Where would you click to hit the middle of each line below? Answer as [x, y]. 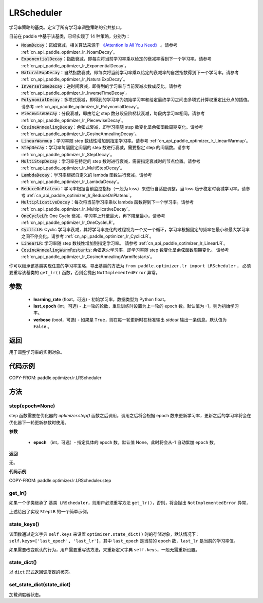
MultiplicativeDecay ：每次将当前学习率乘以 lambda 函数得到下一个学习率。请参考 [108, 202]
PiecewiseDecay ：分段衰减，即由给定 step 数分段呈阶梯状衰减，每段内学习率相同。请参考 [113, 113]
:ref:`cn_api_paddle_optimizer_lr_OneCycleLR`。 [69, 222]
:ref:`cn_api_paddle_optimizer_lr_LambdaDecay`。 [71, 182]
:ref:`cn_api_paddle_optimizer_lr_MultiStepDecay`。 [73, 168]
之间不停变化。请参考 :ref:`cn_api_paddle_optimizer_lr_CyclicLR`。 [87, 236]
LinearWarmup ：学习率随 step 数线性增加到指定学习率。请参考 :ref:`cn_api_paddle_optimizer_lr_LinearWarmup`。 [136, 141]
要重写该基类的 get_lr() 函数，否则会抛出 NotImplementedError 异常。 [85, 273]
